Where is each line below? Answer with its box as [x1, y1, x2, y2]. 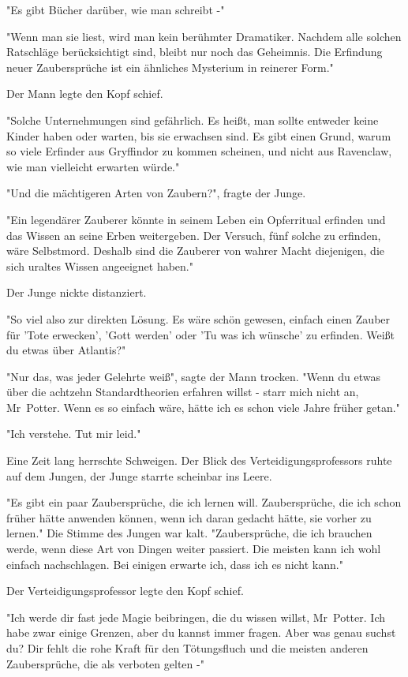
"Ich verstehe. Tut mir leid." [6, 425, 141, 442]
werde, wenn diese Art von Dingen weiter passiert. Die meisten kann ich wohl [6, 540, 381, 557]
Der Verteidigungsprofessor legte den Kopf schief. [6, 582, 244, 599]
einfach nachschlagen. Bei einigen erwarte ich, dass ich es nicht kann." [6, 555, 343, 572]
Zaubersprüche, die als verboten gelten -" [6, 655, 204, 671]
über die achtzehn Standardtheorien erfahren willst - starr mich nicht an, [6, 383, 359, 400]
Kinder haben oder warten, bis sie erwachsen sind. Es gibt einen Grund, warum [6, 127, 391, 144]
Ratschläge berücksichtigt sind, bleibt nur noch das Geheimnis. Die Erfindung [6, 43, 383, 60]
